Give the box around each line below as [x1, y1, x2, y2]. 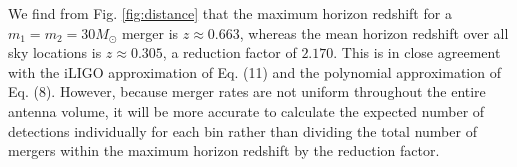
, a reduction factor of [162, 42, 297, 63]
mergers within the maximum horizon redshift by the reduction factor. [8, 140, 440, 161]
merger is [121, 22, 179, 43]
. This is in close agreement [333, 42, 501, 63]
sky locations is [8, 42, 102, 63]
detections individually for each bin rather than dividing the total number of [8, 120, 477, 141]
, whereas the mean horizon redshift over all [239, 22, 509, 43]
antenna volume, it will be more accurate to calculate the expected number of [8, 100, 485, 121]
